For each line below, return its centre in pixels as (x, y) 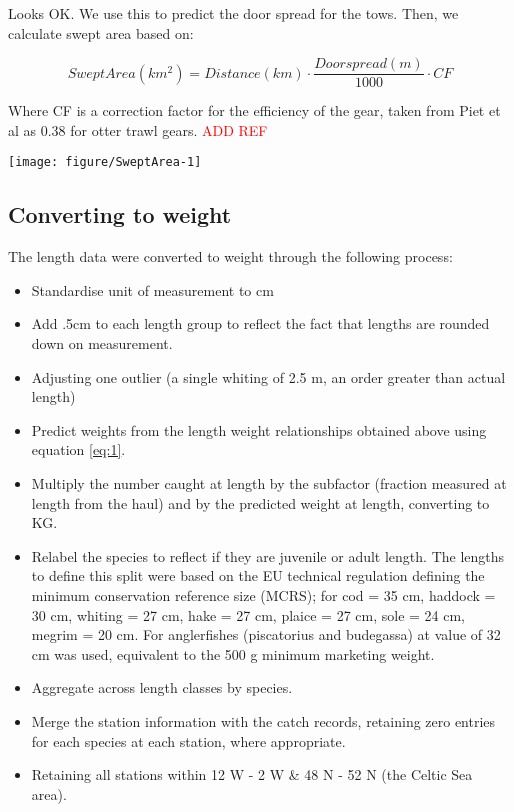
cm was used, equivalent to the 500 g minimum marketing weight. (233, 653)
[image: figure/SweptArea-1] (105, 162)
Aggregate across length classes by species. (162, 687)
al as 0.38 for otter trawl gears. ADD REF (138, 129)
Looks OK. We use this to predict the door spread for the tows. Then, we (233, 13)
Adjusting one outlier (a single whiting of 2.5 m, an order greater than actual (268, 376)
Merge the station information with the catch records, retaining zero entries (263, 720)
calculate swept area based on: (101, 32)
